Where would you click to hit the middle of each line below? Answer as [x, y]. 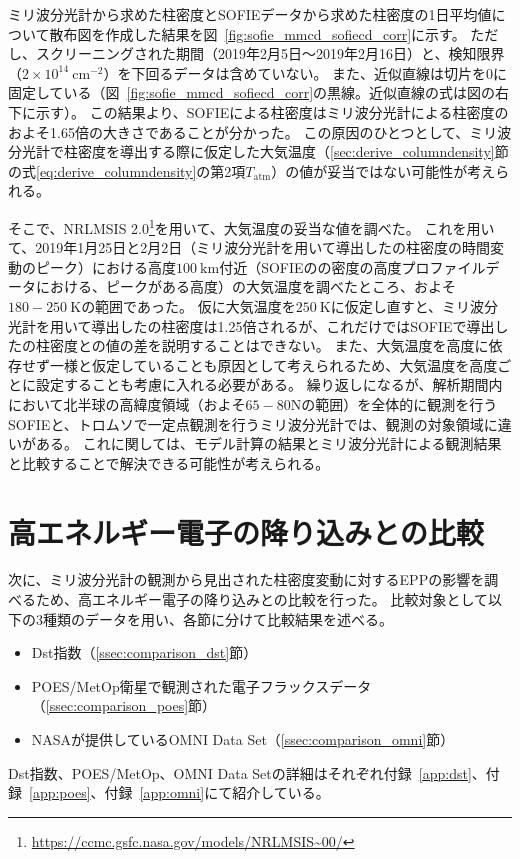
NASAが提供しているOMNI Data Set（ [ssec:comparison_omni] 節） [243, 739]
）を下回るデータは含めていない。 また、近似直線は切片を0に [305, 72]
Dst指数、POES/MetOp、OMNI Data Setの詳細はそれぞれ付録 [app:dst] [240, 772]
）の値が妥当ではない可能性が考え [383, 170]
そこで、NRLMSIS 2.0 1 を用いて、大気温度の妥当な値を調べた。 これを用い [251, 226]
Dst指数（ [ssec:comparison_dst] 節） [144, 652]
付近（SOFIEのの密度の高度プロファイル [352, 266]
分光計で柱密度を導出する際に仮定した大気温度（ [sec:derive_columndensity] [251, 151]
